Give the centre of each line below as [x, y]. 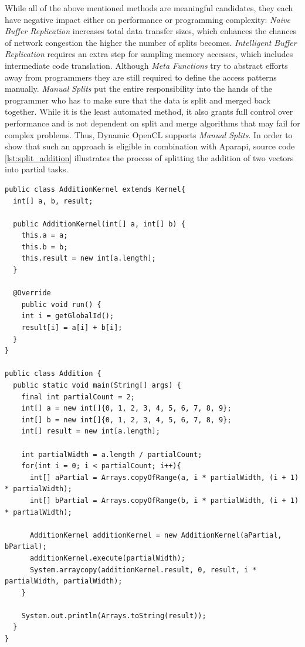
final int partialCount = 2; [78, 397]
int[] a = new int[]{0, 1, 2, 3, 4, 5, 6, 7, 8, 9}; [126, 408]
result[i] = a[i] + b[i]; [72, 328]
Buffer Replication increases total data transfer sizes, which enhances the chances [151, 31]
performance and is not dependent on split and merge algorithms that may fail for [152, 123]
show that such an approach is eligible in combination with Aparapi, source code [150, 146]
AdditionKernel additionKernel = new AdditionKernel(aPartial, [156, 535]
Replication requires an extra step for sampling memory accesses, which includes [149, 54]
